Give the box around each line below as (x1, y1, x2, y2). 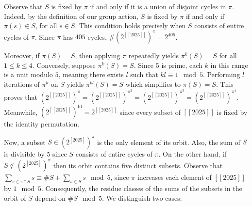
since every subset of (119, 107, 181, 117)
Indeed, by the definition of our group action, (4, 11, 139, 21)
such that (130, 69, 158, 79)
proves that (4, 92, 37, 102)
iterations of (4, 79, 40, 89)
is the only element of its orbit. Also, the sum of (97, 137, 240, 147)
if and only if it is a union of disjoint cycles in (90, 1, 226, 11)
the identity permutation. (4, 119, 80, 129)
